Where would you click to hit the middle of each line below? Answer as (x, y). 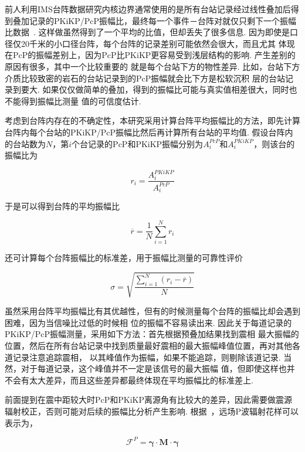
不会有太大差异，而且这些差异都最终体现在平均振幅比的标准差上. (129, 380)
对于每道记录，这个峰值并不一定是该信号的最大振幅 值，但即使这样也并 (158, 368)
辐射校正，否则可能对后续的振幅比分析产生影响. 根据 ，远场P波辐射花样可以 (152, 411)
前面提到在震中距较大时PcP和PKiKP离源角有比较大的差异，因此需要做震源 (149, 400)
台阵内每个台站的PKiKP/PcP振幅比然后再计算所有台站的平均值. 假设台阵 (145, 132)
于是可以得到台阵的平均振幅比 (62, 206)
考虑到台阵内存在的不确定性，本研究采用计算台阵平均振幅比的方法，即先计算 (152, 120)
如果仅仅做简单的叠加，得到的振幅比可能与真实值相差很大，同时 (166, 89)
